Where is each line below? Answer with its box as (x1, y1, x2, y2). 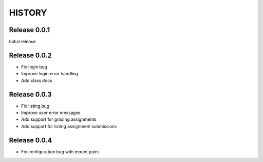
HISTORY (9, 7, 47, 18)
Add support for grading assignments (21, 116, 97, 122)
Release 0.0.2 (9, 51, 52, 59)
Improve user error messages (21, 110, 80, 116)
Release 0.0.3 (9, 90, 52, 98)
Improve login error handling (21, 71, 78, 77)
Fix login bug (21, 64, 47, 70)
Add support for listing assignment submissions (21, 123, 117, 129)
